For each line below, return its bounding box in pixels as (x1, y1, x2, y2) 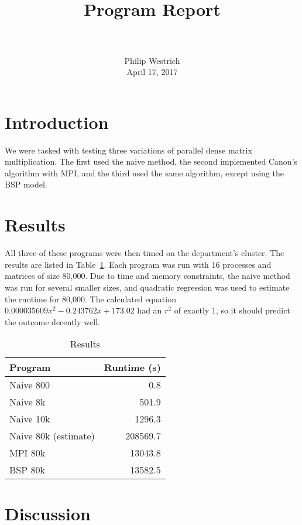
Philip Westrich (124, 54, 180, 66)
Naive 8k (9, 395, 46, 409)
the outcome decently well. (5, 315, 100, 328)
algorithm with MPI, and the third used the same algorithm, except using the (5, 166, 284, 179)
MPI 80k (9, 446, 46, 460)
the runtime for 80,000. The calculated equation (5, 292, 176, 305)
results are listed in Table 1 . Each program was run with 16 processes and (5, 258, 272, 270)
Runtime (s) (104, 360, 161, 374)
